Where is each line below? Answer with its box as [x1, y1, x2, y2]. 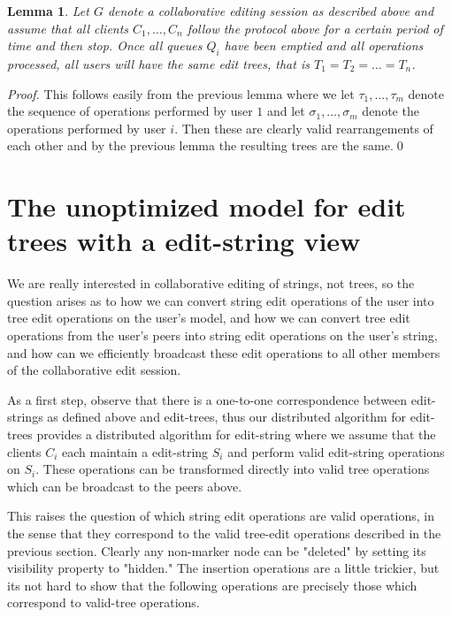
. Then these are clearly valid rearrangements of [174, 118, 433, 137]
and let [266, 102, 305, 120]
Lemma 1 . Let [7, 2, 89, 19]
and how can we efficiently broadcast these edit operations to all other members [7, 343, 441, 362]
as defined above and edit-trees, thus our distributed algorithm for [47, 408, 407, 426]
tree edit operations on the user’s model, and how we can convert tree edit [7, 308, 410, 327]
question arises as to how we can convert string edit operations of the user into [7, 291, 434, 309]
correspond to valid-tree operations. [7, 593, 200, 612]
